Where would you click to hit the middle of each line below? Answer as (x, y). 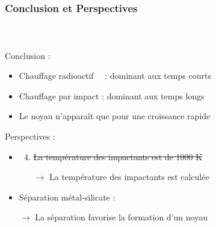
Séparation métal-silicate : (67, 197)
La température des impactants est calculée (129, 177)
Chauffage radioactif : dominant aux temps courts (115, 76)
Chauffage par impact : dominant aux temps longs (112, 95)
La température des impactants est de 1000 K (118, 156)
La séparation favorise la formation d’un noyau (121, 217)
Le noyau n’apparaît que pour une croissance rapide (115, 116)
